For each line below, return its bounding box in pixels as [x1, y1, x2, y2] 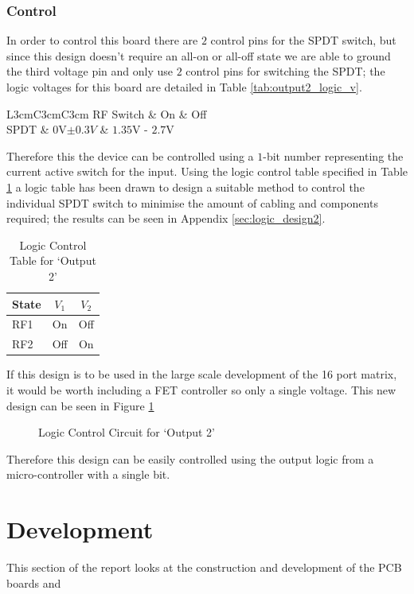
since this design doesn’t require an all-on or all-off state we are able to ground [6, 47, 391, 64]
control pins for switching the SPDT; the [186, 63, 385, 80]
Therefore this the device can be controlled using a [6, 147, 254, 164]
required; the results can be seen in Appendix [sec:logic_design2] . [6, 210, 326, 227]
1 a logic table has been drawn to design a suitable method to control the [6, 178, 365, 195]
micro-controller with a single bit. [6, 466, 170, 483]
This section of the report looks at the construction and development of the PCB [6, 559, 402, 575]
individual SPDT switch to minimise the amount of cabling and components [6, 194, 378, 211]
